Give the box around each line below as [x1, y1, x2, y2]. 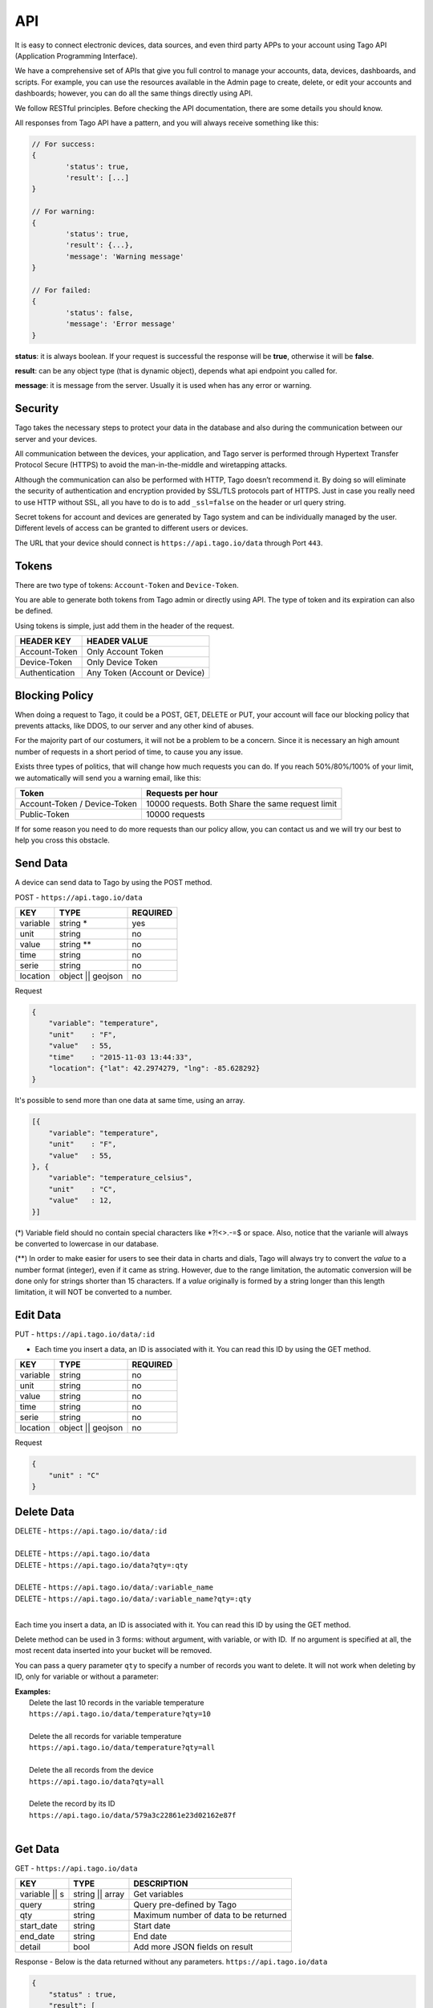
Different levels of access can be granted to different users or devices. [14, 523, 249, 533]
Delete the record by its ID [29, 1799, 115, 1809]
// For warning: [31, 207, 96, 216]
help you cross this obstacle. [14, 835, 110, 845]
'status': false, [65, 308, 134, 317]
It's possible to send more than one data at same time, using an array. [14, 1096, 245, 1105]
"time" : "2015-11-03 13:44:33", [48, 1052, 192, 1062]
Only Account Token [87, 647, 164, 658]
